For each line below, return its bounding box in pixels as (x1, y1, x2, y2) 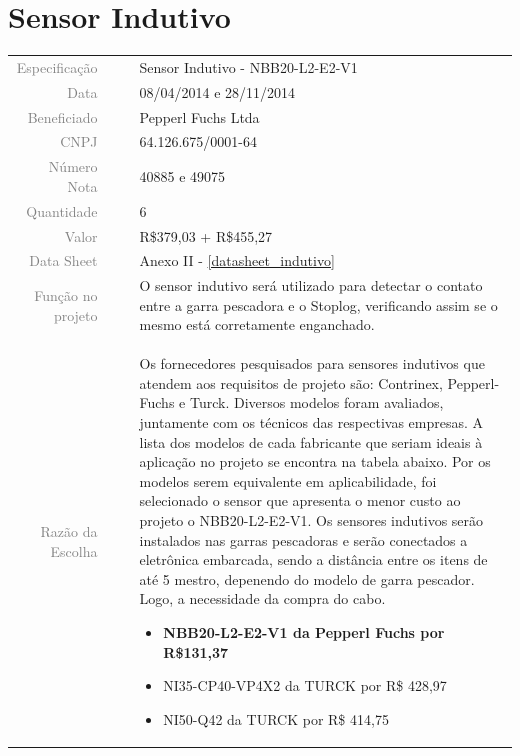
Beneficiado (27, 106, 98, 127)
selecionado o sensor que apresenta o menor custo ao (139, 490, 461, 511)
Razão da (40, 521, 98, 542)
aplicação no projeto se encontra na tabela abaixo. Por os (139, 451, 491, 472)
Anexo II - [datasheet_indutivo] (139, 250, 335, 271)
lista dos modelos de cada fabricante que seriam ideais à (139, 431, 483, 452)
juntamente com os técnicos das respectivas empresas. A (139, 412, 484, 433)
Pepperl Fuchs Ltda (139, 106, 260, 127)
